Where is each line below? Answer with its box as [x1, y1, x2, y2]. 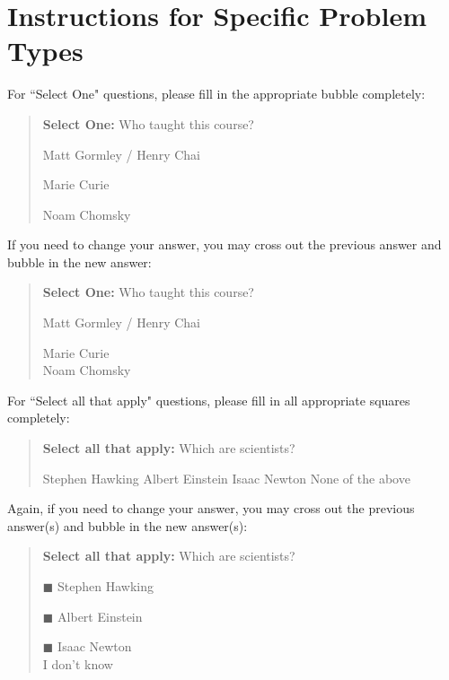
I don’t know [42, 654, 113, 673]
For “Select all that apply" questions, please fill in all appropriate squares [7, 390, 410, 409]
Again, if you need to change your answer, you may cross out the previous [7, 499, 415, 518]
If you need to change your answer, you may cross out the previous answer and [7, 235, 442, 254]
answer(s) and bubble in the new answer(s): [7, 516, 248, 535]
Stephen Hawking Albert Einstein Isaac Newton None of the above [42, 468, 410, 487]
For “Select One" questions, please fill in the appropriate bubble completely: [7, 84, 426, 103]
